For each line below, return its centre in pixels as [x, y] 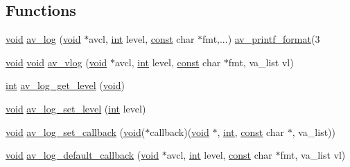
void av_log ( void [43, 39]
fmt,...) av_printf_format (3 [261, 39]
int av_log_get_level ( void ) [65, 85]
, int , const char [251, 131]
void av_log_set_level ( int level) [76, 108]
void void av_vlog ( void [56, 62]
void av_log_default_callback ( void [82, 155]
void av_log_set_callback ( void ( [76, 131]
